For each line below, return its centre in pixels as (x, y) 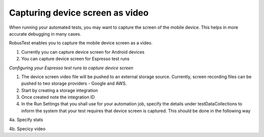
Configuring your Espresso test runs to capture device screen (71, 68)
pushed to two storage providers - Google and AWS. (74, 83)
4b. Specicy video (27, 129)
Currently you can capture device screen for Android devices (83, 52)
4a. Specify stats (26, 120)
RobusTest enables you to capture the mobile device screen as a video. (81, 43)
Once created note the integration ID (58, 97)
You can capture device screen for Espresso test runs (75, 59)
